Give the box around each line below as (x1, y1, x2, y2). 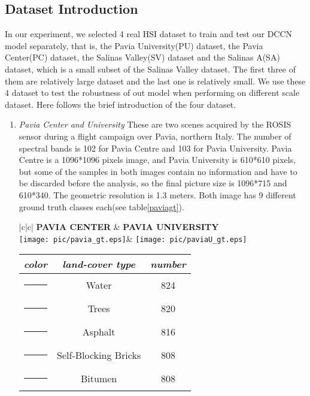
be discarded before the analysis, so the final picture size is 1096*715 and (19, 177, 287, 189)
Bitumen (81, 371, 117, 386)
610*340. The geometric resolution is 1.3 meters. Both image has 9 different (19, 188, 296, 201)
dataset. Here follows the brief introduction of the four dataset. (5, 98, 236, 110)
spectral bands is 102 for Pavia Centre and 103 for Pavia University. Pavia (19, 141, 292, 154)
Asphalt (82, 325, 116, 339)
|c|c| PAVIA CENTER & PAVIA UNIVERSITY (19, 220, 219, 233)
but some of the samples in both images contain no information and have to (19, 165, 297, 177)
